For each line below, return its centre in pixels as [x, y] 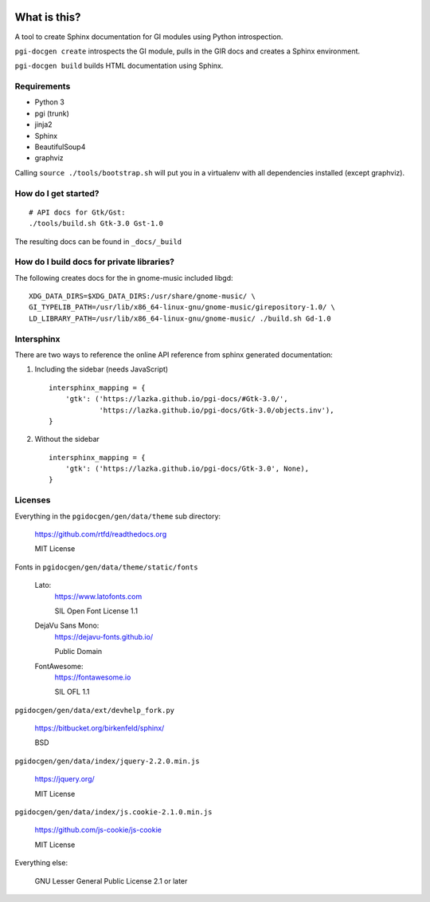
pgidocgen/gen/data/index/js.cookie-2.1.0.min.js [113, 812]
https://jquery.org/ [64, 779]
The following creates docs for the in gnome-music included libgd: [124, 278]
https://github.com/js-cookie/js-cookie [98, 830]
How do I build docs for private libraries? [95, 262]
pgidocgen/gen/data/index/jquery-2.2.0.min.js [107, 761]
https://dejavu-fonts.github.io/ [104, 636]
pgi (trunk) [52, 113]
